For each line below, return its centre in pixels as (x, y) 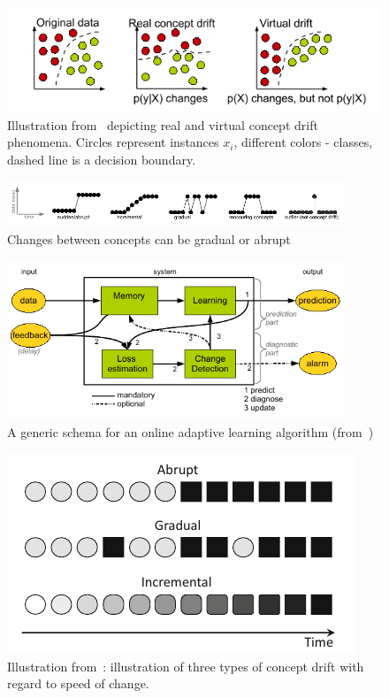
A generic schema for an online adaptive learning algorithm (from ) (191, 431)
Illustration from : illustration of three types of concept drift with (186, 666)
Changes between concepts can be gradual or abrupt (149, 239)
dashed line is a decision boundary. (102, 159)
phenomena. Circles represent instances (113, 142)
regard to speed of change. (78, 683)
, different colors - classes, (303, 142)
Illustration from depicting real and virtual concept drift (163, 124)
